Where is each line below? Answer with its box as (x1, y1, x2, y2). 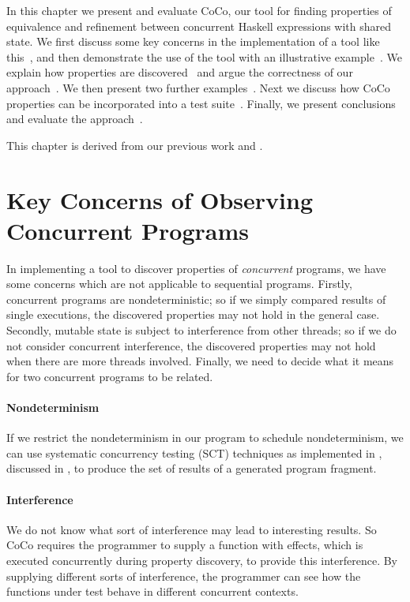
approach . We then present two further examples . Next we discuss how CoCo (6, 79, 390, 95)
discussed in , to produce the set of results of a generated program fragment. (6, 460, 377, 477)
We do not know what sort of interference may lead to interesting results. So (6, 521, 377, 537)
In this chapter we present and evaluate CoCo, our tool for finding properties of (6, 2, 392, 18)
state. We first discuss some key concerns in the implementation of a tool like (6, 33, 380, 50)
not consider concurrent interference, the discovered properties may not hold (6, 337, 376, 353)
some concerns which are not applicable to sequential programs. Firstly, (6, 275, 352, 292)
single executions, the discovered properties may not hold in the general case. (6, 306, 380, 323)
